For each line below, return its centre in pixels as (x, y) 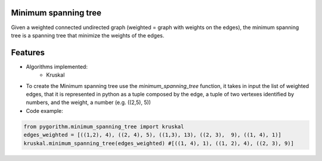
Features (28, 53)
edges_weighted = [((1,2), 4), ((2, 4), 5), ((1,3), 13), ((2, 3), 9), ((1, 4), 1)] (152, 135)
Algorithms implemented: (57, 67)
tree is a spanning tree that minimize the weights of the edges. (88, 35)
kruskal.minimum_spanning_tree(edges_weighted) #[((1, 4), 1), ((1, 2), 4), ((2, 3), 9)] (159, 143)
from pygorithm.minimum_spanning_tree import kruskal (104, 127)
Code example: (45, 111)
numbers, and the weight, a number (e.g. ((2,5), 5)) (89, 102)
